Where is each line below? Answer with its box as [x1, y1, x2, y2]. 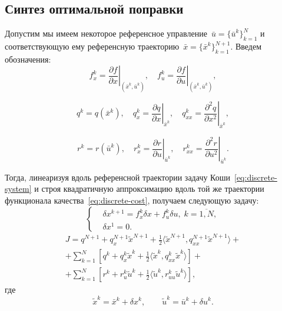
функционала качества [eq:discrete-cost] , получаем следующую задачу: [5, 194, 259, 207]
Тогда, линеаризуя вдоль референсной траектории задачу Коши [5, 171, 231, 183]
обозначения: [5, 53, 51, 65]
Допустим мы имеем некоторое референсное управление [5, 27, 207, 40]
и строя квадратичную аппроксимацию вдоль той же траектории [34, 182, 264, 195]
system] [5, 182, 32, 195]
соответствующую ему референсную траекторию [5, 40, 180, 52]
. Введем [230, 40, 262, 52]
